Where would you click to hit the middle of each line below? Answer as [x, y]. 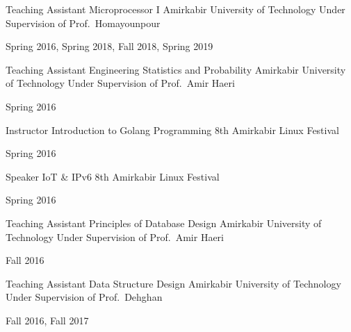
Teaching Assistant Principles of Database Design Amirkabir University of [164, 223]
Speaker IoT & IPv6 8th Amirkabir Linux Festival [113, 176]
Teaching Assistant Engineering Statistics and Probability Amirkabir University [176, 69]
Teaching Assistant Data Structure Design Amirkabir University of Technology [173, 283]
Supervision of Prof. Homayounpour [83, 23]
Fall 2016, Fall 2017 [47, 320]
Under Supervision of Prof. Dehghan [84, 297]
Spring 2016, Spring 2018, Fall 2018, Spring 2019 [109, 46]
